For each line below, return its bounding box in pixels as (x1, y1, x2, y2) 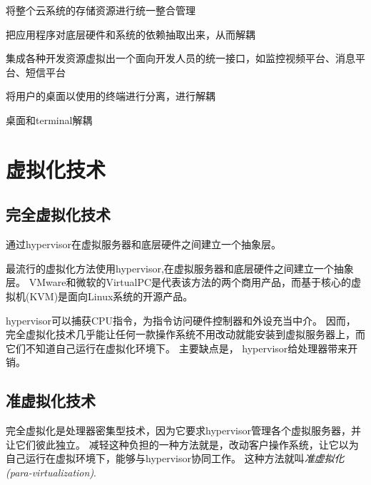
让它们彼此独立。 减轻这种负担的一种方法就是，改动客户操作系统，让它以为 (6, 436, 359, 451)
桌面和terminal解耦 (6, 112, 93, 127)
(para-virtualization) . (6, 464, 97, 479)
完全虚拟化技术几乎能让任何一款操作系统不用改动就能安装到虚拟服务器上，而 (6, 327, 365, 342)
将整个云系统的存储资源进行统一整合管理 (6, 3, 195, 17)
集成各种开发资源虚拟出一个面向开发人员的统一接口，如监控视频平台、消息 (6, 51, 355, 66)
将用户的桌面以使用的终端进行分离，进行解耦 (6, 88, 215, 103)
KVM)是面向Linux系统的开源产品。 (29, 288, 193, 303)
